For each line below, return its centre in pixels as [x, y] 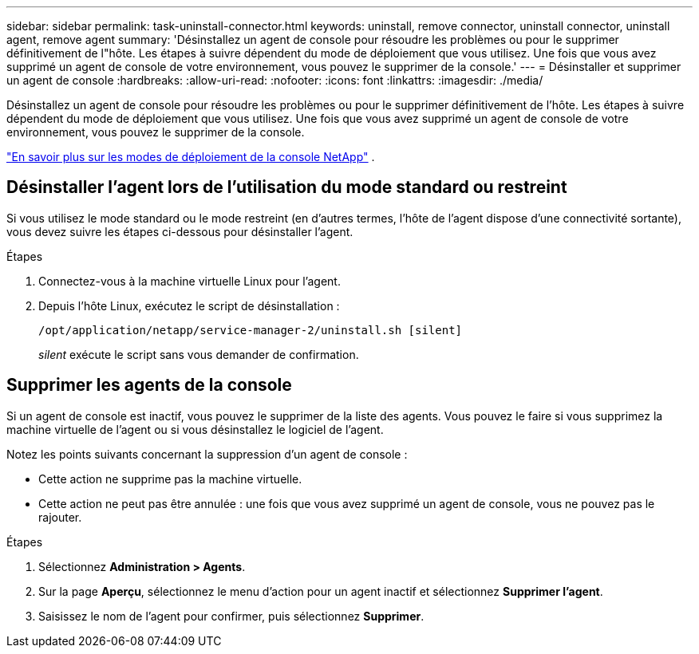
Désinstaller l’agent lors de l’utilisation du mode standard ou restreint [287, 187]
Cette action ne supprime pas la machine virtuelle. [170, 479]
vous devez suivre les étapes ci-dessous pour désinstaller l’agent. [180, 231]
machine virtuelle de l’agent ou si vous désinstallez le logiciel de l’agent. [195, 429]
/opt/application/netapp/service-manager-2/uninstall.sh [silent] [251, 330]
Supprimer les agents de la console [149, 385]
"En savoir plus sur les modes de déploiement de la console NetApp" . [191, 157]
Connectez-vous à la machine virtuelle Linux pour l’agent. [190, 281]
